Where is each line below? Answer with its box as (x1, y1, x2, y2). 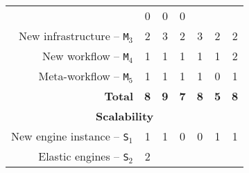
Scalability (96, 108, 154, 124)
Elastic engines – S (38, 148, 129, 164)
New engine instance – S (11, 128, 129, 144)
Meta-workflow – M (38, 68, 129, 84)
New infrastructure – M (18, 28, 129, 44)
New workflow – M (42, 48, 129, 64)
